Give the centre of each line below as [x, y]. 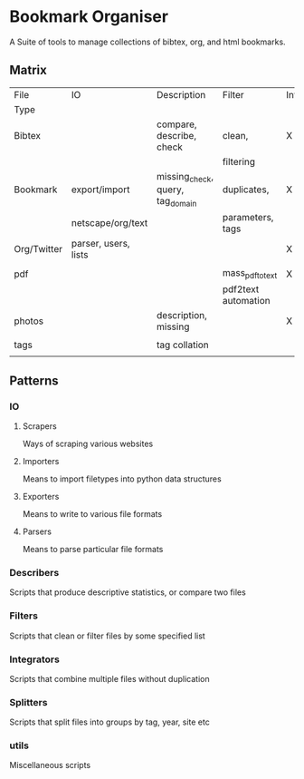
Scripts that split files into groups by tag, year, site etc [109, 722]
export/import [100, 190]
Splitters [28, 702]
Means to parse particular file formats [93, 549]
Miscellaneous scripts [50, 765]
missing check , [185, 177]
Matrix [28, 70]
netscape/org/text [109, 223]
